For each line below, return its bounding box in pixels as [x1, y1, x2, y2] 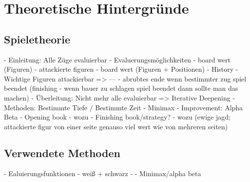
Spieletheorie [4, 31, 71, 46]
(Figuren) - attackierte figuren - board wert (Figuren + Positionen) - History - [4, 64, 238, 74]
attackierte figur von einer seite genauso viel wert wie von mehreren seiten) [4, 121, 228, 131]
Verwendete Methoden [4, 145, 120, 160]
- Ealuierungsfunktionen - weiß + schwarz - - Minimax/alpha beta [4, 168, 201, 178]
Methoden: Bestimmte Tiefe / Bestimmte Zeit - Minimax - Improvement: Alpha [4, 102, 243, 112]
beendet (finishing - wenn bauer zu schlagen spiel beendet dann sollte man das [4, 83, 238, 93]
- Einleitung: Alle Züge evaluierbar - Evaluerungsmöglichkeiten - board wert [4, 54, 231, 64]
